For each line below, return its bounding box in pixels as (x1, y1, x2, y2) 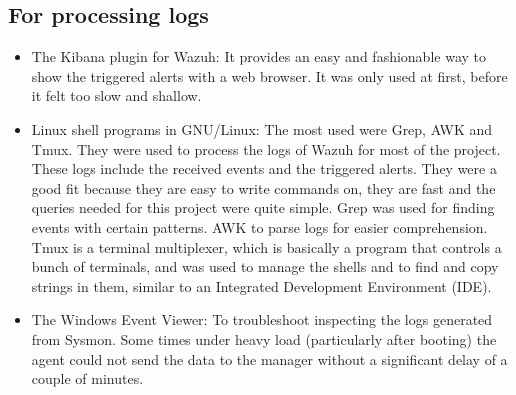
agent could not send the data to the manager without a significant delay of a (31, 348, 508, 369)
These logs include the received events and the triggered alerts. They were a (31, 158, 497, 179)
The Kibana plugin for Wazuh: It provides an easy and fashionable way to (31, 46, 486, 67)
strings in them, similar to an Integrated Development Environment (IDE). (31, 275, 492, 296)
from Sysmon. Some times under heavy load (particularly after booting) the (31, 328, 497, 349)
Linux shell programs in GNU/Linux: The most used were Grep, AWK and (31, 118, 493, 139)
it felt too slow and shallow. (31, 85, 202, 106)
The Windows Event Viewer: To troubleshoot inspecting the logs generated (31, 309, 493, 330)
